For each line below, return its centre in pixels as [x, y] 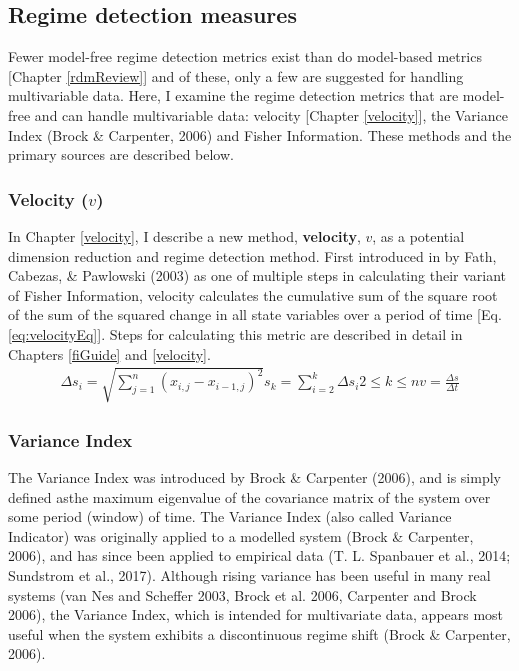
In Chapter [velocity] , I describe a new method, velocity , [184, 235]
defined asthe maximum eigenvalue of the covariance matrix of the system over [249, 496]
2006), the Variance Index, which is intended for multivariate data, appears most [256, 614]
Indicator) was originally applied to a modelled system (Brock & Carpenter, [241, 535]
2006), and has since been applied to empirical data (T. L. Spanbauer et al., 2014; [259, 555]
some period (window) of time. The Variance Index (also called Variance [230, 516]
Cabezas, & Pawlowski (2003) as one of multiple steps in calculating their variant [257, 275]
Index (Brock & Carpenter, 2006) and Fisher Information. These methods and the [260, 134]
